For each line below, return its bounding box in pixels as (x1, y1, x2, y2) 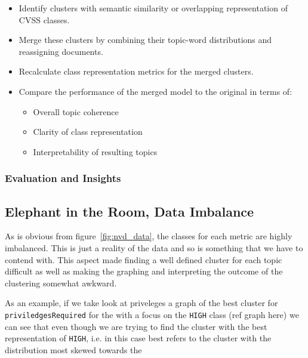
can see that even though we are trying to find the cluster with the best (5, 320, 267, 332)
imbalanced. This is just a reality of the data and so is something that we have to (5, 241, 303, 254)
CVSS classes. (19, 13, 70, 26)
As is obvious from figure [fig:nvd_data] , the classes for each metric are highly (5, 230, 292, 242)
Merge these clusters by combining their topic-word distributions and (19, 33, 272, 46)
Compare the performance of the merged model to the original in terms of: (19, 85, 292, 97)
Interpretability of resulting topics (33, 145, 158, 158)
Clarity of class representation (33, 125, 143, 138)
